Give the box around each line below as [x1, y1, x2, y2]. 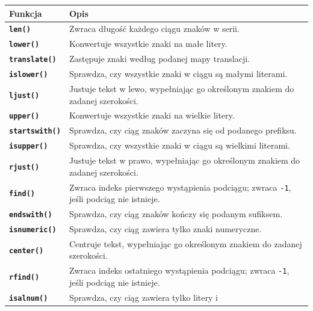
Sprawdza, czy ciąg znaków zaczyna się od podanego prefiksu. [69, 124, 297, 137]
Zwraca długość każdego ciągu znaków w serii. [69, 22, 240, 35]
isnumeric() [9, 225, 57, 234]
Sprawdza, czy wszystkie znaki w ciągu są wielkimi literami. [69, 139, 290, 152]
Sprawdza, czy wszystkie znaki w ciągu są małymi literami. [69, 67, 288, 80]
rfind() [9, 273, 40, 282]
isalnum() [9, 294, 48, 303]
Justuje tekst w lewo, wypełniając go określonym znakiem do [69, 82, 294, 94]
